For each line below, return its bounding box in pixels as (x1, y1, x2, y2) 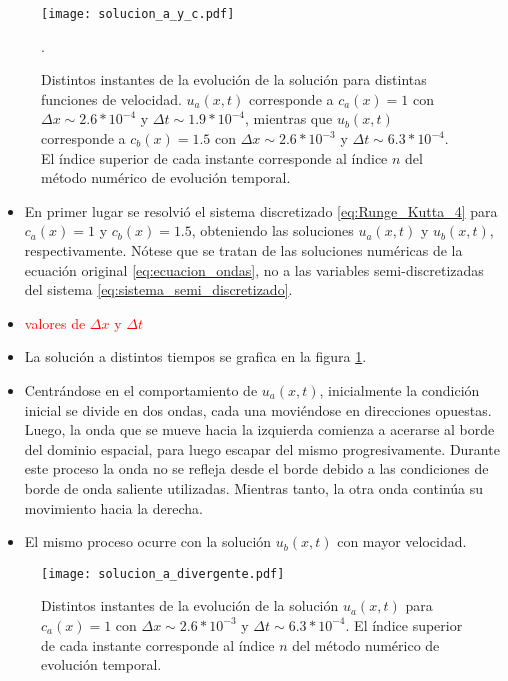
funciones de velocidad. (41, 88, 182, 109)
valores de (24, 312, 86, 333)
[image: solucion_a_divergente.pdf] (41, 566, 285, 581)
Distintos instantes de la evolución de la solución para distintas (41, 69, 427, 90)
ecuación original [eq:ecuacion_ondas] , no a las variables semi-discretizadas (24, 259, 484, 280)
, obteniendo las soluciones (191, 220, 354, 241)
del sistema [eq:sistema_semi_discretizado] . (24, 279, 293, 300)
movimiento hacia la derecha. (24, 497, 203, 518)
